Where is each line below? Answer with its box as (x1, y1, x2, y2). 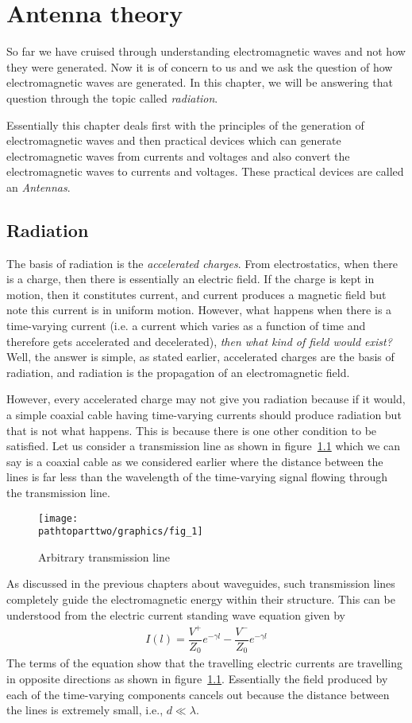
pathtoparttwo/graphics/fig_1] (38, 526, 203, 538)
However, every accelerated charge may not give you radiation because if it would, (6, 391, 406, 407)
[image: (38, 512, 79, 524)
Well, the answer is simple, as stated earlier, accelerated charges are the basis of (6, 348, 395, 365)
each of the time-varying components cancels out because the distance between (6, 686, 390, 702)
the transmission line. (6, 484, 110, 500)
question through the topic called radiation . (6, 89, 218, 106)
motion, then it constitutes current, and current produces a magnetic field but (6, 286, 387, 302)
